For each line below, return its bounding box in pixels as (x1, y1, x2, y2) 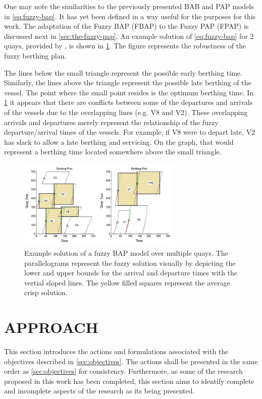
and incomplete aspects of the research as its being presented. (4, 385, 195, 396)
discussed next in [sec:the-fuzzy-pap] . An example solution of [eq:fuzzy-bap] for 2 (4, 30, 254, 41)
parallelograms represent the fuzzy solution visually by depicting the (24, 257, 236, 268)
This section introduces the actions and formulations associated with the (4, 346, 229, 357)
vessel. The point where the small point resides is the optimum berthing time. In (4, 87, 254, 97)
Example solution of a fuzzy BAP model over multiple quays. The (24, 247, 228, 258)
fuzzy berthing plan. (4, 50, 67, 61)
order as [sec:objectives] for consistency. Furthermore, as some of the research (4, 366, 243, 376)
